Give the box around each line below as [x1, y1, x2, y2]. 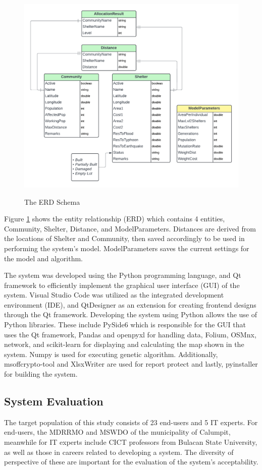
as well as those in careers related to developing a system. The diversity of [4, 446, 234, 457]
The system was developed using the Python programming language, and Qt [4, 270, 241, 280]
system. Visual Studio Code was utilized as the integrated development [4, 289, 224, 300]
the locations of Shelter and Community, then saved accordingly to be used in [4, 233, 245, 244]
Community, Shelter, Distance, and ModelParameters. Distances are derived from [4, 223, 256, 233]
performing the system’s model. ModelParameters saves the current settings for [4, 243, 249, 253]
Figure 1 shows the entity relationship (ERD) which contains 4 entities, [4, 213, 225, 224]
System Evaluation [4, 393, 103, 409]
